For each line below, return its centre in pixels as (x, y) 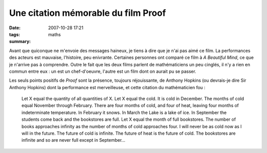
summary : (20, 42)
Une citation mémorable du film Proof (88, 13)
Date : (15, 28)
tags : (15, 34)
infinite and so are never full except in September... (73, 140)
